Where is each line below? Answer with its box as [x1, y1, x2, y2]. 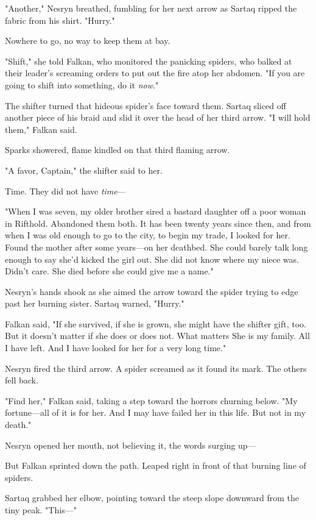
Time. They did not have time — [5, 184, 126, 197]
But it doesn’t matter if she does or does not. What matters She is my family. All [5, 329, 310, 342]
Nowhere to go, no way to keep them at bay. [5, 34, 170, 47]
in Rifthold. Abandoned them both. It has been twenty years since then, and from [5, 216, 311, 229]
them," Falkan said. [5, 123, 77, 135]
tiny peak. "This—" [5, 504, 77, 516]
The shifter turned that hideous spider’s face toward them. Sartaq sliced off [5, 99, 286, 112]
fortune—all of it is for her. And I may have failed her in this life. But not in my [5, 406, 306, 419]
